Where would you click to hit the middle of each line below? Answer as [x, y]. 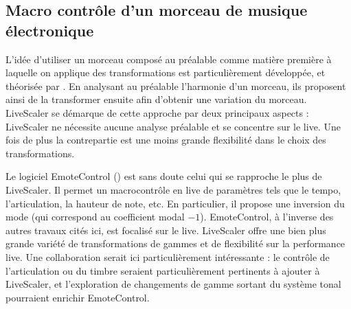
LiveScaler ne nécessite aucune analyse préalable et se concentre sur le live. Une [173, 126]
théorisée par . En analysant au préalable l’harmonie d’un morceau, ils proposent [176, 85]
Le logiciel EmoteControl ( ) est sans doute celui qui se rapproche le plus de [164, 176]
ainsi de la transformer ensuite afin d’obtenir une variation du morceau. [156, 99]
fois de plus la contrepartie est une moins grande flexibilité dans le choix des [166, 140]
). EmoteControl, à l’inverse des [267, 217]
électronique [50, 30]
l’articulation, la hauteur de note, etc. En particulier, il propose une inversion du [175, 203]
